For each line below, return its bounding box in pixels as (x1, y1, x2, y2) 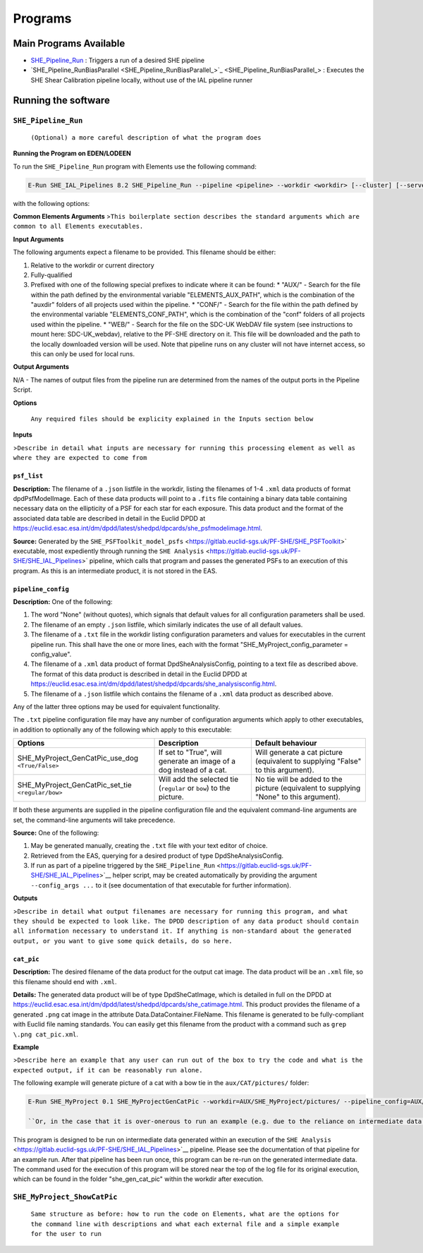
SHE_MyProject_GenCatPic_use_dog (17, 753, 139, 763)
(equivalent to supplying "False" (255, 756, 362, 766)
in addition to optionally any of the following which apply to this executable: (13, 725, 232, 734)
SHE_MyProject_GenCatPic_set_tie (17, 780, 132, 789)
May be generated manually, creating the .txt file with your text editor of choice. (30, 842, 268, 850)
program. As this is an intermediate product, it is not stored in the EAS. (13, 567, 218, 575)
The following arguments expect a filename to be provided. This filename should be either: (13, 248, 276, 257)
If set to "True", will (159, 748, 222, 758)
